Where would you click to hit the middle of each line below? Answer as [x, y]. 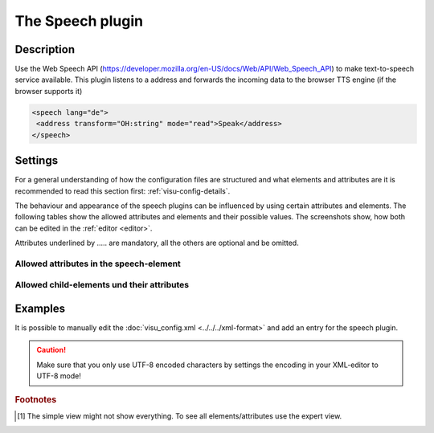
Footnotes [36, 399]
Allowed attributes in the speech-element [98, 263]
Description [45, 49]
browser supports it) [49, 91]
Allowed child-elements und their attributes [102, 285]
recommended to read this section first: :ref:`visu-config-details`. [123, 191]
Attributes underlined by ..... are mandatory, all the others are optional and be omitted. [157, 243]
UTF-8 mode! [59, 376]
